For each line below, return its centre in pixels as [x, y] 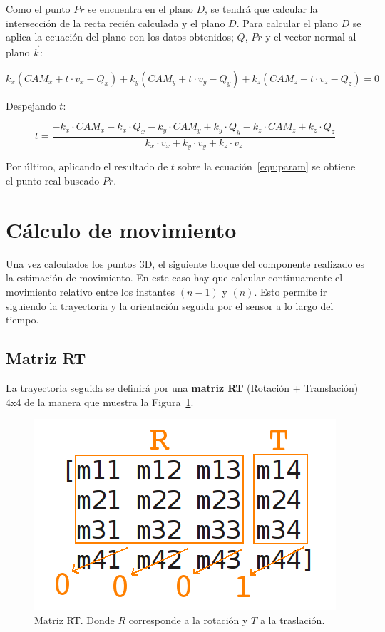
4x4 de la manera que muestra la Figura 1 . [100, 402]
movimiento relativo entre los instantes [91, 291]
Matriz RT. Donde [75, 620]
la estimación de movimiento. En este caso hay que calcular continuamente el [174, 278]
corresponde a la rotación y [188, 620]
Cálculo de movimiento [121, 229]
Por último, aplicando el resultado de [87, 166]
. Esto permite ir [291, 291]
